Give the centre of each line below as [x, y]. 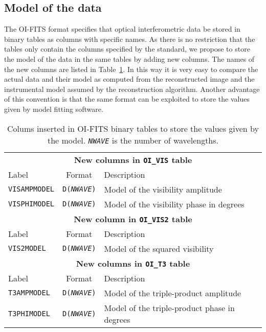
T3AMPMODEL [29, 293]
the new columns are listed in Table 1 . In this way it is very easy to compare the [131, 69]
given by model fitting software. [54, 109]
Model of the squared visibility [159, 248]
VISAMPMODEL [31, 189]
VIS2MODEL [27, 248]
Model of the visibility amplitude [163, 189]
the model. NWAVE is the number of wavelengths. [133, 140]
